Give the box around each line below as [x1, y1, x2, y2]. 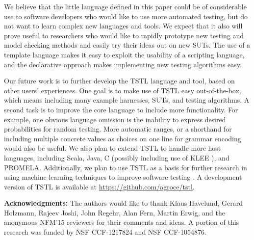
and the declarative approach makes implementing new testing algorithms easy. [4, 59, 242, 69]
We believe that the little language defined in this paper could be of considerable [4, 1, 247, 11]
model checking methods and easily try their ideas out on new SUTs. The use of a [4, 40, 251, 50]
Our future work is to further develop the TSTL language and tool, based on [4, 76, 235, 86]
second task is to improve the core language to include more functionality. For [4, 104, 238, 114]
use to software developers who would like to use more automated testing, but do [4, 11, 248, 21]
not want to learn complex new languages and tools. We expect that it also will [4, 21, 243, 31]
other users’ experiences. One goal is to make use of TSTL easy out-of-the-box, [4, 85, 241, 95]
